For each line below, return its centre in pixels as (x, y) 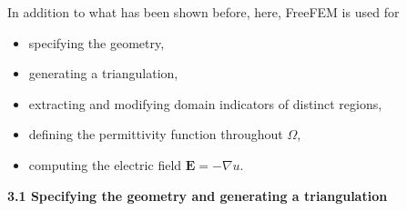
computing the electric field (105, 164)
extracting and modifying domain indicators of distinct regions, (205, 103)
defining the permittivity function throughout (156, 134)
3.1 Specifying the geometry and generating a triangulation (198, 195)
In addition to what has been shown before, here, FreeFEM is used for (203, 12)
